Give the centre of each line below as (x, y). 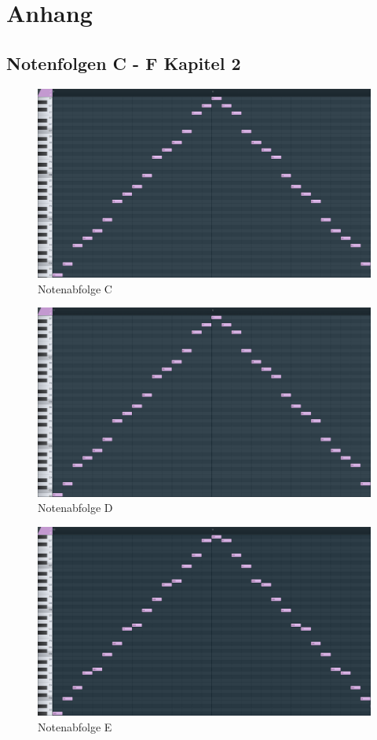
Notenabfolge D (75, 508)
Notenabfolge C (75, 288)
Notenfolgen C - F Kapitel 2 (124, 63)
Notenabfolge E (75, 727)
